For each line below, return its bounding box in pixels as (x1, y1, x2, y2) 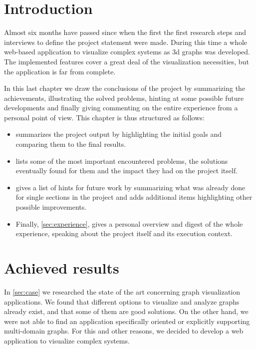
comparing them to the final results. (15, 139, 126, 149)
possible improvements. (15, 202, 87, 212)
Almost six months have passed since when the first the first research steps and (4, 27, 247, 37)
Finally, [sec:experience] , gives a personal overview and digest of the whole (15, 218, 243, 229)
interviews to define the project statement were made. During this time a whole (4, 36, 248, 47)
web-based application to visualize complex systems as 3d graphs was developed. (4, 46, 250, 57)
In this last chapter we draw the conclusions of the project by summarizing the (4, 83, 246, 93)
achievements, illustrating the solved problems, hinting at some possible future (4, 92, 244, 103)
